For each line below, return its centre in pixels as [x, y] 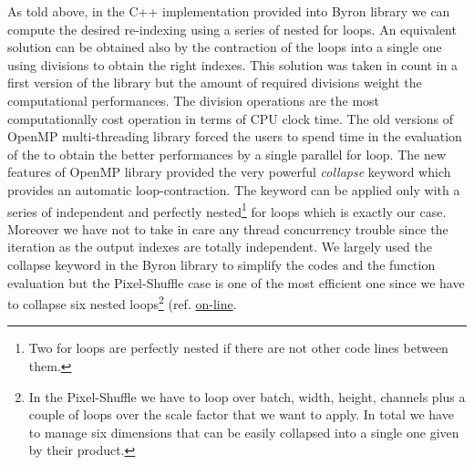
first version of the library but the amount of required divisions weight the [215, 83]
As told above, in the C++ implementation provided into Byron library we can [229, 11]
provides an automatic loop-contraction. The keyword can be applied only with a [234, 189]
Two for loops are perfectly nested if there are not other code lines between [238, 348]
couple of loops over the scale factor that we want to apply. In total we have [241, 414]
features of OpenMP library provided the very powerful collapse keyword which [229, 172]
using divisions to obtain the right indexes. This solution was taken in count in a [233, 64]
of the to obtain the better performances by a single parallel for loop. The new [227, 154]
